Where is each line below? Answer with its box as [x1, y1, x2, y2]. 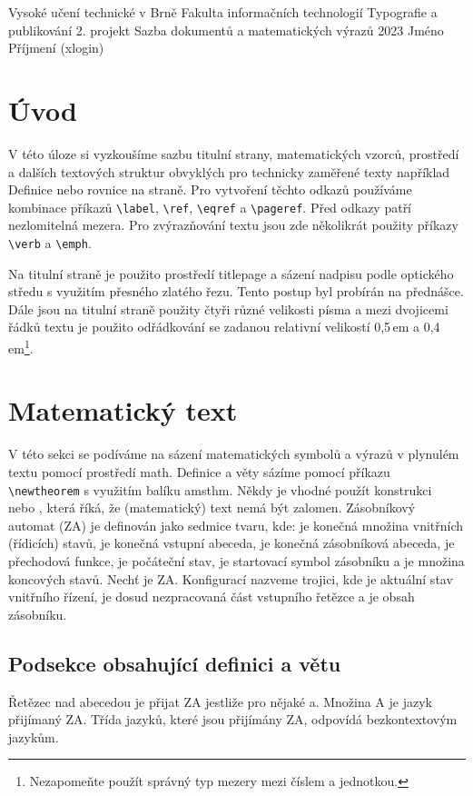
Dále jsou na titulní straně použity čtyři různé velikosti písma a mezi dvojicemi [8, 299, 448, 318]
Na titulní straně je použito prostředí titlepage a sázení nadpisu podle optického [8, 264, 454, 283]
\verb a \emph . [8, 233, 92, 252]
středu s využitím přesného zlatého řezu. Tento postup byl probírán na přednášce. [8, 282, 464, 301]
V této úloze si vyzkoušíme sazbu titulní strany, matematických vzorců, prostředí [8, 144, 459, 163]
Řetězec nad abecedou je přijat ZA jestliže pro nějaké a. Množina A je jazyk [8, 692, 432, 711]
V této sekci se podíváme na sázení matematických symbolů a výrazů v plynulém [8, 444, 459, 463]
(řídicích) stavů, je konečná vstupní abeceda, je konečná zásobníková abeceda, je [8, 533, 455, 552]
